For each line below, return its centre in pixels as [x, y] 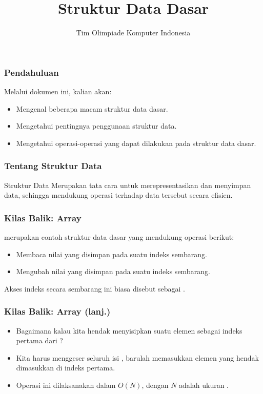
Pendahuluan [32, 72]
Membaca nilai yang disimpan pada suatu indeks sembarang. [112, 254]
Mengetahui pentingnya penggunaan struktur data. [96, 126]
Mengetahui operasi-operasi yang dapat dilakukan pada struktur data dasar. [136, 143]
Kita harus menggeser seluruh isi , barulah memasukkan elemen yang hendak [137, 357]
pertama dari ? [39, 340]
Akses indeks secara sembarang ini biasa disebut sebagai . [95, 288]
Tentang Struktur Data [53, 166]
